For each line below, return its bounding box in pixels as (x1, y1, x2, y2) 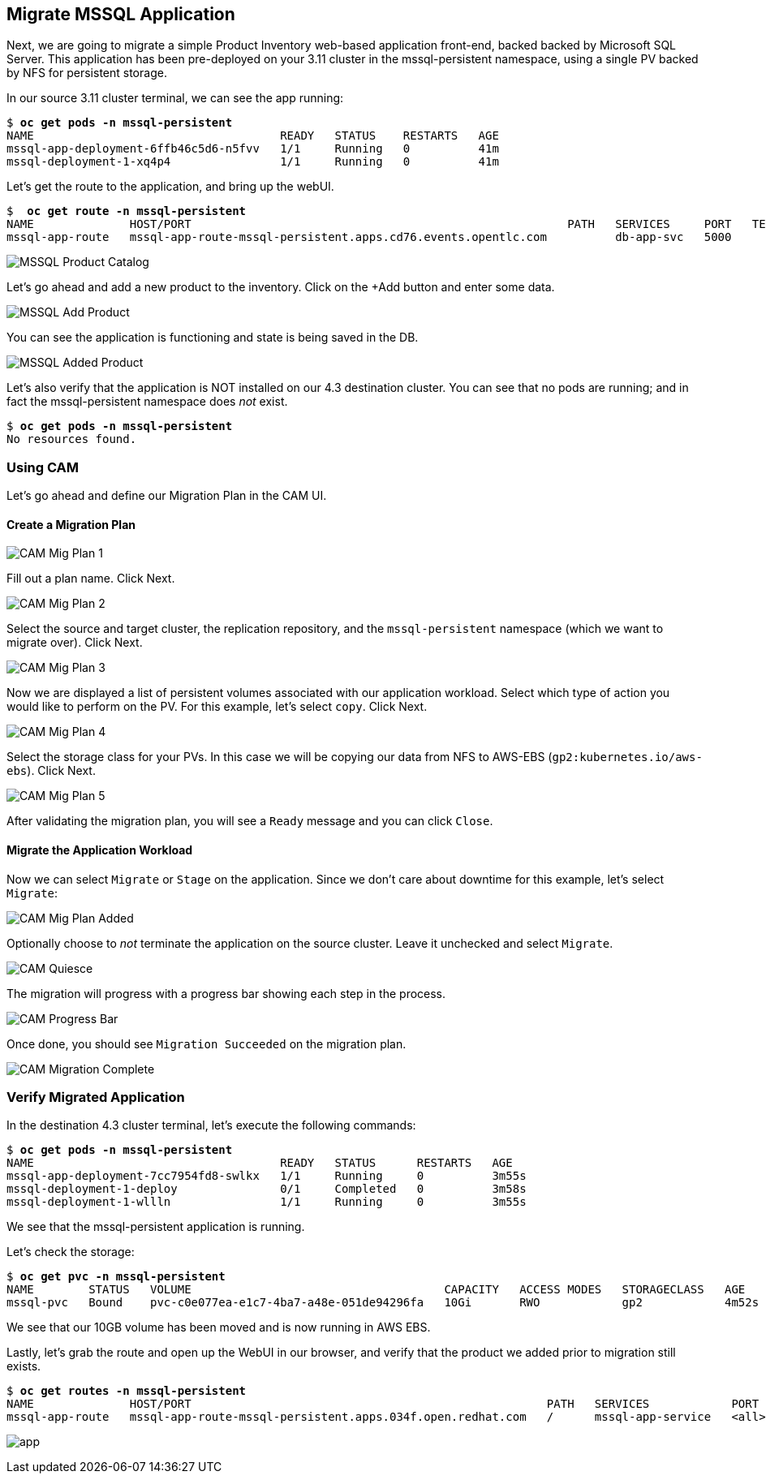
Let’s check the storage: (6, 1245, 135, 1259)
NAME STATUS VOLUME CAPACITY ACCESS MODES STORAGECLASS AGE (6, 1283, 746, 1297)
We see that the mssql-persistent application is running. (6, 1220, 305, 1234)
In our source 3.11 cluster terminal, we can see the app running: (6, 91, 344, 105)
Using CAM (6, 458, 80, 475)
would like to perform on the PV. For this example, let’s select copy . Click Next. (6, 699, 428, 714)
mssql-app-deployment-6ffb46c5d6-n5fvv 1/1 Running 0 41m (6, 142, 499, 156)
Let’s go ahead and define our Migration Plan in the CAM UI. (6, 488, 327, 503)
